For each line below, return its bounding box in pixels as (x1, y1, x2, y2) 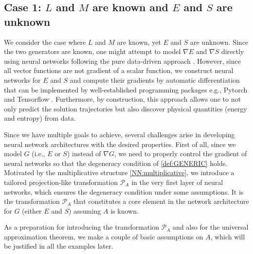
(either (22, 205, 42, 216)
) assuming (69, 205, 101, 216)
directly (221, 46, 244, 56)
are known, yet (117, 36, 161, 47)
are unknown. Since (190, 36, 249, 47)
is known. (110, 205, 139, 216)
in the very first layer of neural (131, 177, 223, 187)
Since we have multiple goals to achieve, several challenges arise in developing (4, 129, 235, 139)
